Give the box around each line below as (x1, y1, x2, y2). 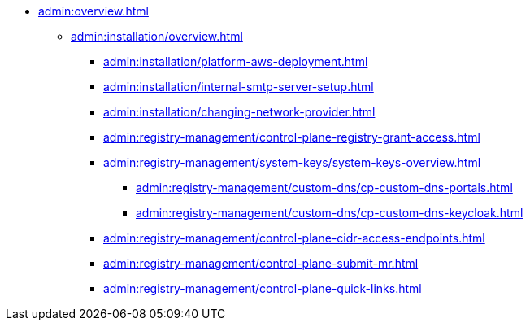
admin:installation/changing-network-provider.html (103, 105, 376, 119)
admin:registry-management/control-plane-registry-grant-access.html (103, 130, 480, 144)
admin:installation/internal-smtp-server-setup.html (103, 80, 374, 94)
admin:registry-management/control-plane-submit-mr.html (103, 256, 419, 270)
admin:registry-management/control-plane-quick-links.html (103, 281, 422, 295)
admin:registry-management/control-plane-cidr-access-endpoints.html (103, 231, 485, 245)
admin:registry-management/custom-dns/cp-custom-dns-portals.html (136, 181, 513, 194)
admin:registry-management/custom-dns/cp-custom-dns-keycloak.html (136, 206, 523, 220)
